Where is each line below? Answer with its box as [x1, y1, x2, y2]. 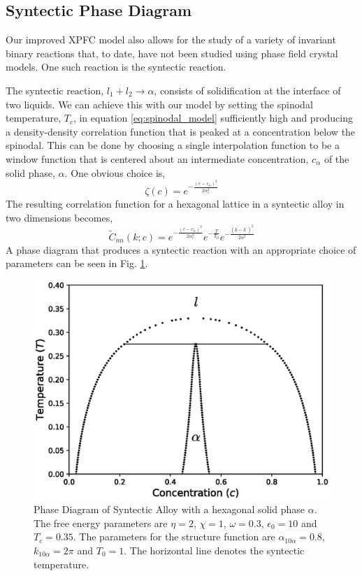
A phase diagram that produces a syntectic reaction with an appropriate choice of [6, 242, 356, 257]
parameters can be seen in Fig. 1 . [6, 256, 148, 271]
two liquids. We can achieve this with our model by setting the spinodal [6, 96, 313, 111]
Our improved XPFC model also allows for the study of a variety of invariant [6, 32, 336, 47]
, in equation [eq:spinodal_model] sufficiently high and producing [73, 110, 353, 125]
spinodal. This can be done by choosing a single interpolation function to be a [6, 138, 340, 152]
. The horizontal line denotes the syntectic [124, 542, 305, 557]
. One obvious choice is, [64, 165, 166, 180]
